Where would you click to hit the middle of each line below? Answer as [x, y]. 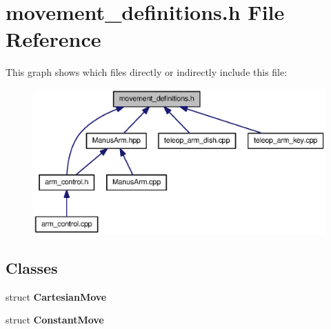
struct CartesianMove [56, 296]
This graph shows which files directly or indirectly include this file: [147, 72]
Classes [32, 268]
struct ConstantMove [55, 320]
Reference [53, 39]
